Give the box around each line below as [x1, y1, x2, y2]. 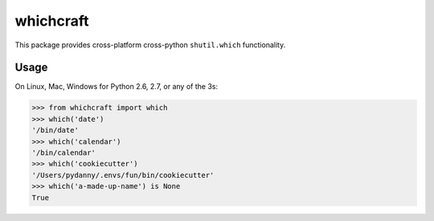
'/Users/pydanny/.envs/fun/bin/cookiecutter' [31, 171, 215, 179]
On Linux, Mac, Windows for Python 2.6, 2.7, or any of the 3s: [14, 82, 219, 91]
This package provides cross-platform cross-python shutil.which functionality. [14, 40, 286, 50]
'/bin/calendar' [31, 148, 96, 157]
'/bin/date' [31, 126, 80, 135]
